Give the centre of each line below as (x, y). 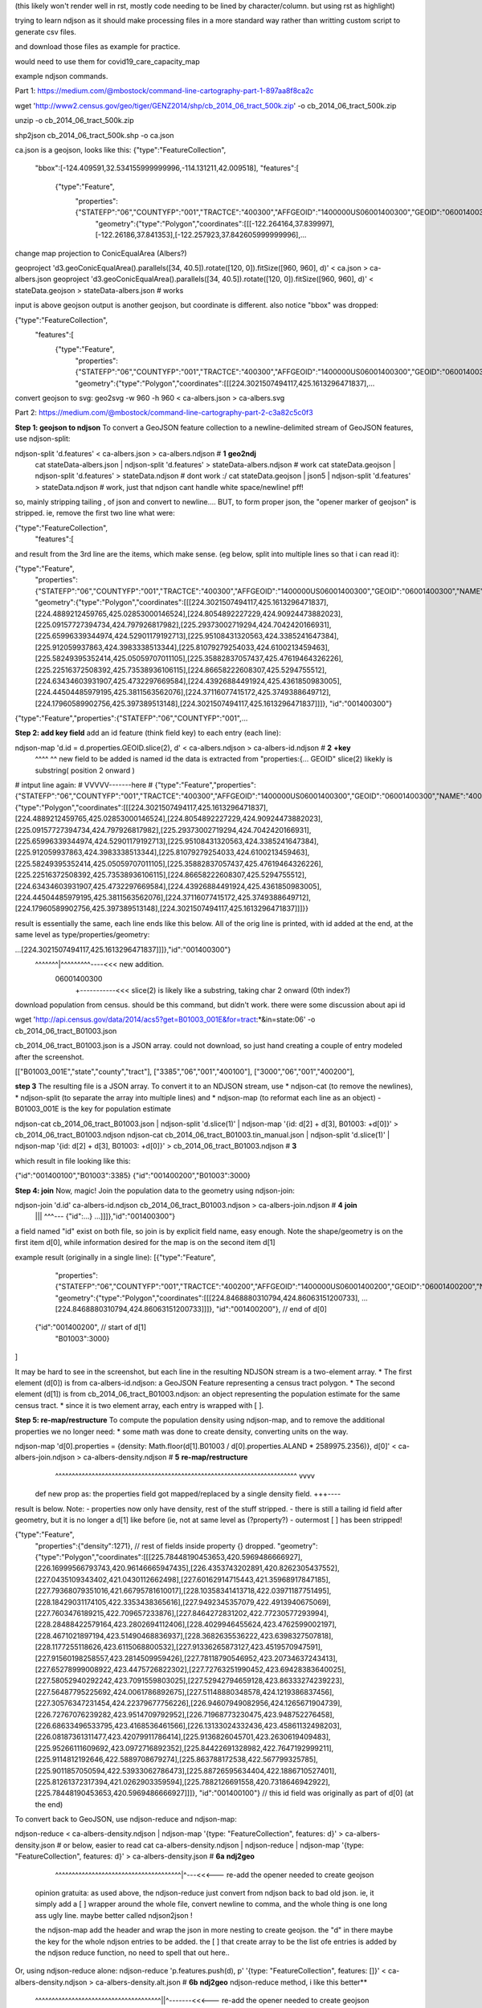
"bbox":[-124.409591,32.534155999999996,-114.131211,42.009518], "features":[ (167, 168)
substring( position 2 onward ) (85, 770)
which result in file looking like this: (73, 1161)
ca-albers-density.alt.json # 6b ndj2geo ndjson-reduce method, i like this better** (231, 1982)
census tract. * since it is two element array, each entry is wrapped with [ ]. (139, 1405)
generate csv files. (45, 31)
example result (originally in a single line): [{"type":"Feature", (115, 1257)
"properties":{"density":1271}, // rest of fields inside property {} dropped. (155, 1545)
